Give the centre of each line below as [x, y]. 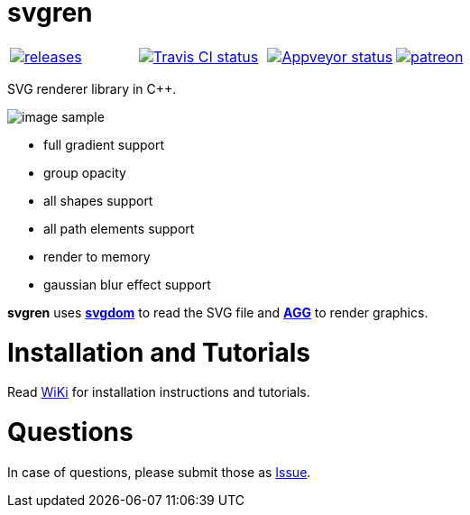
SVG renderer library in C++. [92, 88]
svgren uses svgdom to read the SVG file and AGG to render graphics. [218, 312]
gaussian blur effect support [127, 284]
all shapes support [98, 200]
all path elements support [119, 228]
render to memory [97, 256]
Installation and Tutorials [159, 352]
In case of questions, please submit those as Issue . [159, 472]
